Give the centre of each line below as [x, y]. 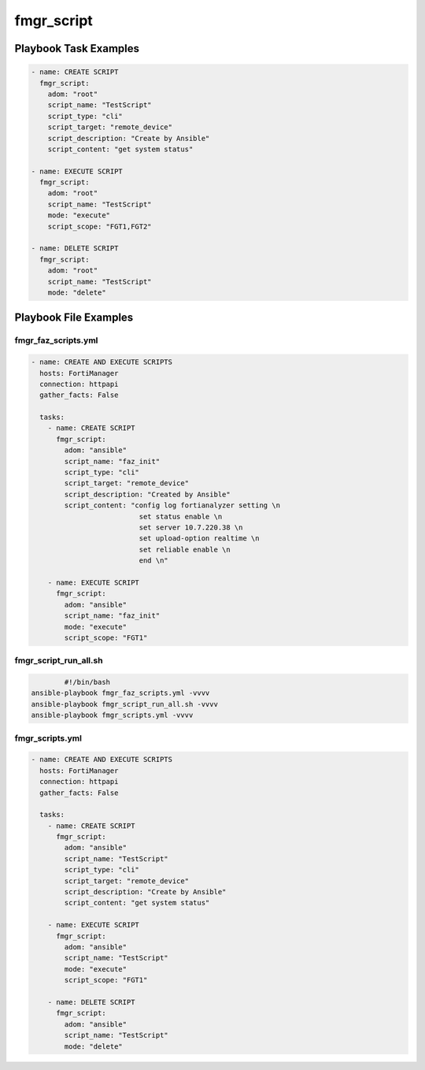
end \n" [153, 561]
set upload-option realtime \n [199, 539]
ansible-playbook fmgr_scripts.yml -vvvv [112, 715]
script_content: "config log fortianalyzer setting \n [172, 505]
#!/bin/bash [87, 682]
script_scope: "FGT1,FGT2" [100, 226]
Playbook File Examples [74, 318]
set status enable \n [181, 516]
